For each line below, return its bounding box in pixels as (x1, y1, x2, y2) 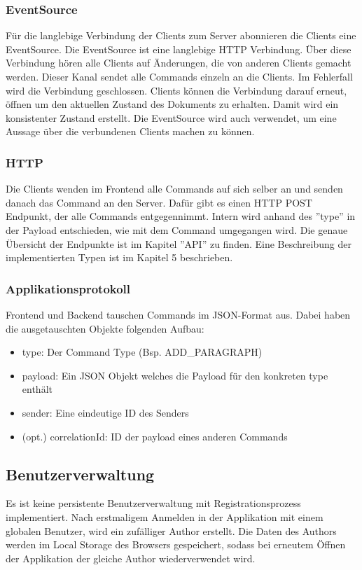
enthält (22, 382, 53, 396)
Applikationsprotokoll (6, 279, 131, 297)
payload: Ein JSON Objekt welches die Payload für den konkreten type (22, 368, 328, 382)
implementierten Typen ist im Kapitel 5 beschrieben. (6, 250, 233, 265)
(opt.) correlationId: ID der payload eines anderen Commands (22, 429, 288, 443)
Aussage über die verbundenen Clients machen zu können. (6, 124, 255, 139)
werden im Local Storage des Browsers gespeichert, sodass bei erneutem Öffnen (6, 537, 346, 552)
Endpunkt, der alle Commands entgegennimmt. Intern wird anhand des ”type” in (6, 209, 356, 223)
